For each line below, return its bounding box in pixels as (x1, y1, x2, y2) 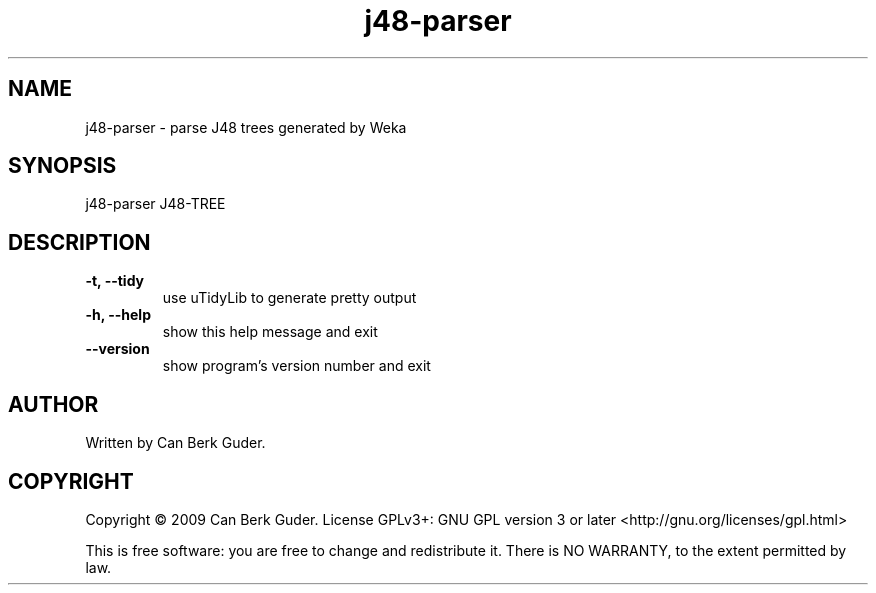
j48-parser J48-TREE (85, 195, 226, 213)
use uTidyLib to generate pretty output (162, 289, 417, 307)
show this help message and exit (162, 323, 378, 341)
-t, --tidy (85, 272, 145, 290)
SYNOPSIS (8, 153, 117, 179)
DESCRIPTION (8, 229, 151, 255)
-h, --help (85, 306, 151, 324)
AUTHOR (8, 391, 99, 417)
